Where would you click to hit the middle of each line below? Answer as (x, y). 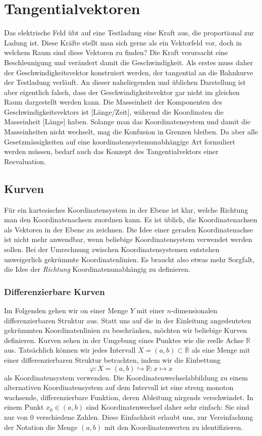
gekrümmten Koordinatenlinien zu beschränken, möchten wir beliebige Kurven (125, 330)
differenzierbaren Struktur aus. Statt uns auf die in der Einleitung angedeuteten (128, 320)
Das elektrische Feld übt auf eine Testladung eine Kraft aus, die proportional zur (129, 33)
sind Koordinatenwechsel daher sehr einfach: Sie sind (168, 407)
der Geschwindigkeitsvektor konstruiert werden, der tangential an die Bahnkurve (129, 72)
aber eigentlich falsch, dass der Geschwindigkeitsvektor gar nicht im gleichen (122, 92)
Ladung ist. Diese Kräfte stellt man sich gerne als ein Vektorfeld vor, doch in (123, 42)
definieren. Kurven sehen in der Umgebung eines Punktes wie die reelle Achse (124, 340)
